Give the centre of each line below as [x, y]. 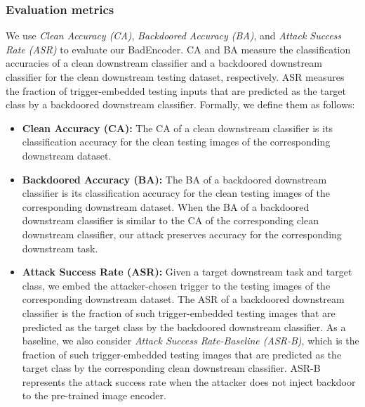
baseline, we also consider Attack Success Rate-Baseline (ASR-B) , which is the [191, 341]
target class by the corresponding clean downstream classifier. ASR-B [171, 368]
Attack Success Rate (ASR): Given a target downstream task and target [187, 272]
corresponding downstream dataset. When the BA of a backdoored [166, 206]
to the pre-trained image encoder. [94, 395]
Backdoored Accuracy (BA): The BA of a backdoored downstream [174, 179]
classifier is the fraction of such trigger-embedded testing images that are [179, 312]
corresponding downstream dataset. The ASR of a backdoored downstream [183, 299]
